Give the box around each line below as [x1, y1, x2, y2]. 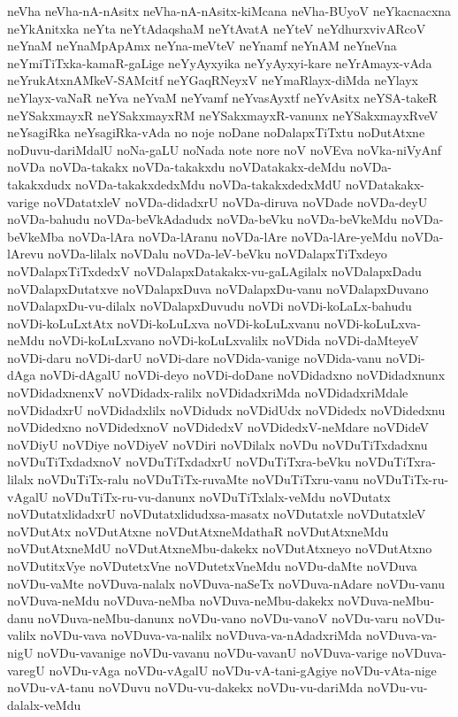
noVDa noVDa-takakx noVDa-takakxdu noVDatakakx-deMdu [7, 158, 346, 176]
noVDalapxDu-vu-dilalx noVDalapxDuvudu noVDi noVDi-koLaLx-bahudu [7, 297, 412, 315]
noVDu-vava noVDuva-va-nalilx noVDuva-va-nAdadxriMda [40, 626, 363, 644]
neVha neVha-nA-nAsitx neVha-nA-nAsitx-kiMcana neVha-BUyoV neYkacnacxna [7, 2, 452, 19]
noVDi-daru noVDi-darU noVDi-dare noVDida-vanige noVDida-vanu [7, 348, 382, 366]
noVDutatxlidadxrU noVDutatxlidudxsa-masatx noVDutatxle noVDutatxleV [7, 505, 426, 523]
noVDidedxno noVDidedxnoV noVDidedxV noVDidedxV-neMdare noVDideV [7, 418, 430, 436]
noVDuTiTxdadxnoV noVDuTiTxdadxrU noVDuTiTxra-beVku [7, 452, 351, 471]
